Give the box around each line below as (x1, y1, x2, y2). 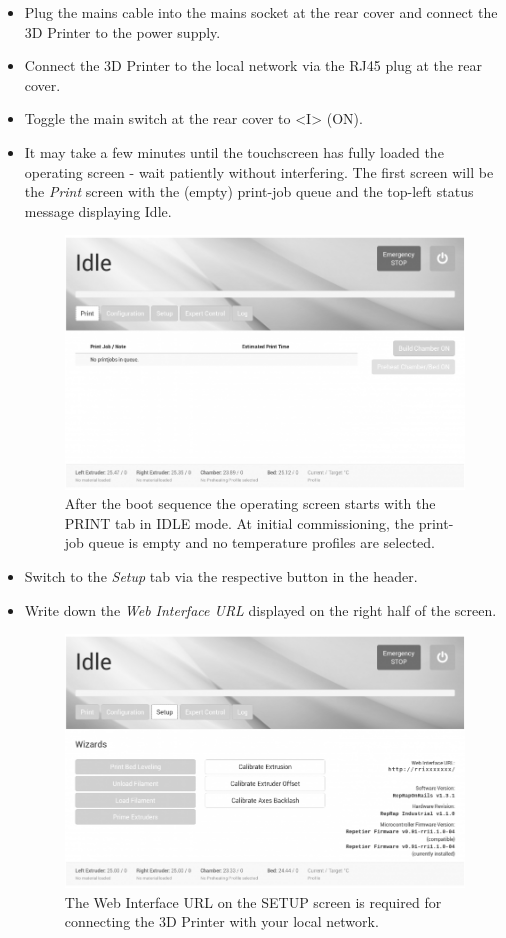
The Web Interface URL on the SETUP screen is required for (64, 891, 442, 912)
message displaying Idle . (24, 200, 172, 221)
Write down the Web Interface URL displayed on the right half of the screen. (24, 599, 497, 620)
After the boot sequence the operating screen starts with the (64, 493, 436, 514)
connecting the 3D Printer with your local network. (64, 911, 379, 932)
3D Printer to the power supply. (24, 21, 221, 42)
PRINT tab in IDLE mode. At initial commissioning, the (64, 512, 414, 533)
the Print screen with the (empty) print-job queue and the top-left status (24, 181, 474, 202)
